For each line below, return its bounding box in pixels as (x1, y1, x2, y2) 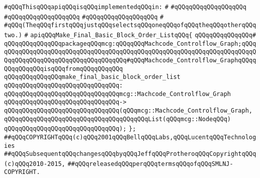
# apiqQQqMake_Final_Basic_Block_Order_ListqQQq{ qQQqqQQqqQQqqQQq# (24, 31, 256, 39)
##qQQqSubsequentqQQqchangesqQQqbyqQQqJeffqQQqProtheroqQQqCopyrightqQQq (4, 150, 256, 158)
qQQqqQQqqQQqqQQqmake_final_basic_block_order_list (4, 73, 181, 81)
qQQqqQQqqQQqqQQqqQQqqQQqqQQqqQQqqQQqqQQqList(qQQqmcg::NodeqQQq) (4, 115, 231, 123)
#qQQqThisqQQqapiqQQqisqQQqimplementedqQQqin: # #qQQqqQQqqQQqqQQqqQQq (4, 4, 246, 11)
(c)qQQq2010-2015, (4, 160, 65, 167)
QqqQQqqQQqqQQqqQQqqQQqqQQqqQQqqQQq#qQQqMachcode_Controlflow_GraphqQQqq (4, 56, 256, 64)
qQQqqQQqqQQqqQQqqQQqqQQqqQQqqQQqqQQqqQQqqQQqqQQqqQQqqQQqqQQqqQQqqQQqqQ (4, 48, 256, 56)
